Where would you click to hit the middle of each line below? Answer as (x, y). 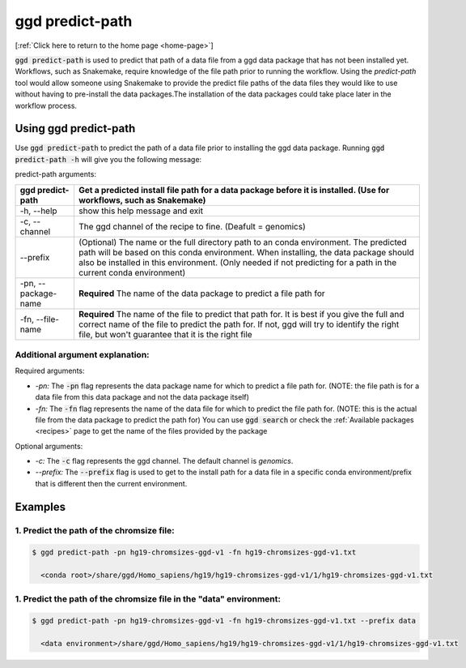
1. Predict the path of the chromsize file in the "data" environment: (148, 598)
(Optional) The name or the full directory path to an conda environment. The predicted (243, 242)
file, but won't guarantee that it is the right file (165, 334)
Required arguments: (50, 371)
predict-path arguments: (56, 174)
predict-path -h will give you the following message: (108, 159)
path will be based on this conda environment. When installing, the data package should (246, 252)
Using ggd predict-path (75, 128)
